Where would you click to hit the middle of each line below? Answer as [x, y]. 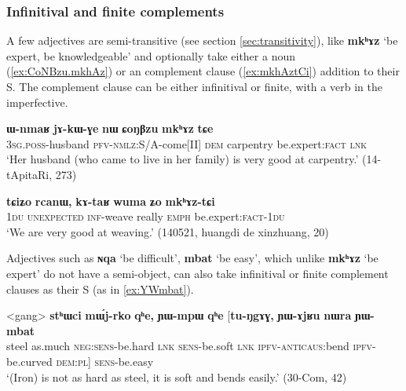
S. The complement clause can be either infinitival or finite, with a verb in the [194, 86]
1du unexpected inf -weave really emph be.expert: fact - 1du [146, 216]
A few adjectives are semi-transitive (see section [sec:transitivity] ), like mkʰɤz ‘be [202, 40]
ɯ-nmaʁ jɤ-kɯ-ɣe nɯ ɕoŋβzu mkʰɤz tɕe [110, 128]
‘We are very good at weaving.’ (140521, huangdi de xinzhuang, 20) [168, 231]
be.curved [29, 361]
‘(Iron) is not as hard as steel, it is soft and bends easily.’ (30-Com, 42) [177, 376]
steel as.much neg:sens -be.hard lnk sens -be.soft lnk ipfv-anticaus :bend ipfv [189, 346]
